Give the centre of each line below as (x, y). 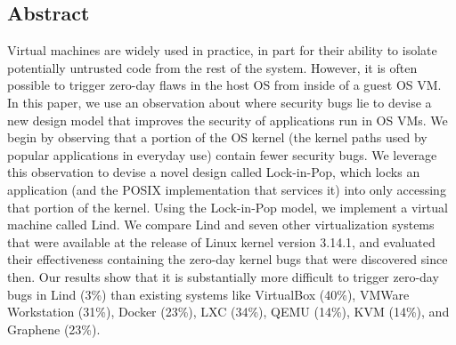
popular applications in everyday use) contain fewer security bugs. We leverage (222, 154)
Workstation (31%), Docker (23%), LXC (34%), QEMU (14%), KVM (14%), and (228, 312)
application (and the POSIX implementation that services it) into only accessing (227, 189)
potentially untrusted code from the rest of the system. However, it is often (212, 67)
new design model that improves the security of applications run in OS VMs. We (228, 120)
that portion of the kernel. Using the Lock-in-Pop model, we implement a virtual (228, 207)
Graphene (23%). (54, 329)
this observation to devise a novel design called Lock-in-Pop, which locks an (214, 172)
